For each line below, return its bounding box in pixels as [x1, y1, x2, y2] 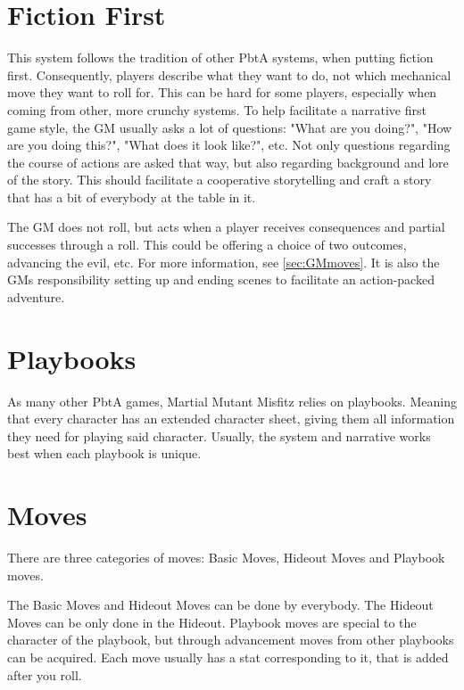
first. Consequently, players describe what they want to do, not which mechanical [7, 65, 452, 84]
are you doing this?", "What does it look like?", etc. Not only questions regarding [7, 136, 451, 154]
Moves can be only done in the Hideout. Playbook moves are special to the [7, 612, 417, 631]
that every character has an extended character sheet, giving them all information [7, 409, 455, 428]
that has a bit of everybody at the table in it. [7, 187, 256, 206]
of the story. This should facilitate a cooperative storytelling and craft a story [7, 170, 432, 189]
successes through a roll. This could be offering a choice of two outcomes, [7, 235, 407, 254]
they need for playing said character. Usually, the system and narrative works [7, 426, 431, 445]
